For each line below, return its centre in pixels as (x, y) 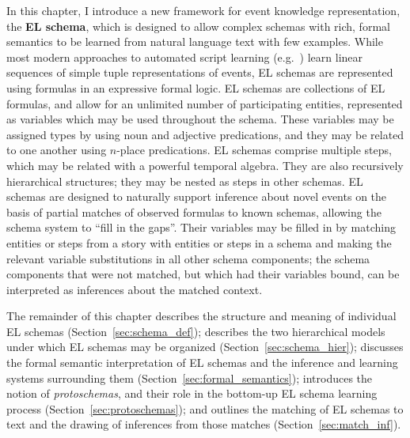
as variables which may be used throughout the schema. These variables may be (200, 119)
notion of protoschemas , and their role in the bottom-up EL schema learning (192, 393)
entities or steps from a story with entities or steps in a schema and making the (199, 242)
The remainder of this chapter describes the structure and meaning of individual (201, 316)
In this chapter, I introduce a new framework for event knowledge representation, (203, 10)
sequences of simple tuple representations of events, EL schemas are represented (200, 72)
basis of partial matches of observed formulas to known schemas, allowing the (194, 211)
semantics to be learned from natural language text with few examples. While (195, 42)
